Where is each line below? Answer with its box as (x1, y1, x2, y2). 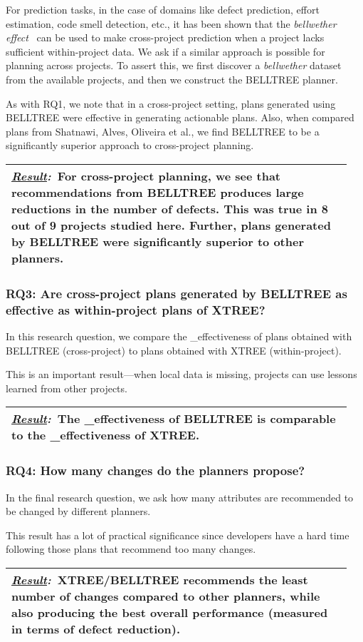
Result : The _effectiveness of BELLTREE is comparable (11, 410, 336, 427)
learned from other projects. (6, 380, 127, 395)
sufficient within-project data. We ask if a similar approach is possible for (6, 44, 325, 58)
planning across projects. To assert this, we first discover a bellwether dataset (6, 58, 342, 73)
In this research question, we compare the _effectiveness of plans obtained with (6, 329, 352, 344)
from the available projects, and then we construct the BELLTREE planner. (6, 71, 338, 86)
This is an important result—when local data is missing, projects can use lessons (6, 367, 357, 382)
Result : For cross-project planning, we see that (11, 167, 281, 184)
